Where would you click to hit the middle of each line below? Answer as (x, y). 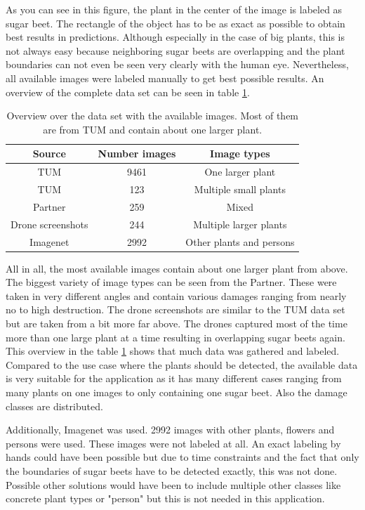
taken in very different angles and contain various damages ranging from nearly (176, 295)
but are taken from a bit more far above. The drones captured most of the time (177, 323)
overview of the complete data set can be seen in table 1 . (128, 92)
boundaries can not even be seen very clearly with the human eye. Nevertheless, (177, 64)
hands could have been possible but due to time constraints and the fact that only (182, 457)
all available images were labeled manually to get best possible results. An (165, 78)
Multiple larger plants (240, 224)
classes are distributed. (54, 406)
